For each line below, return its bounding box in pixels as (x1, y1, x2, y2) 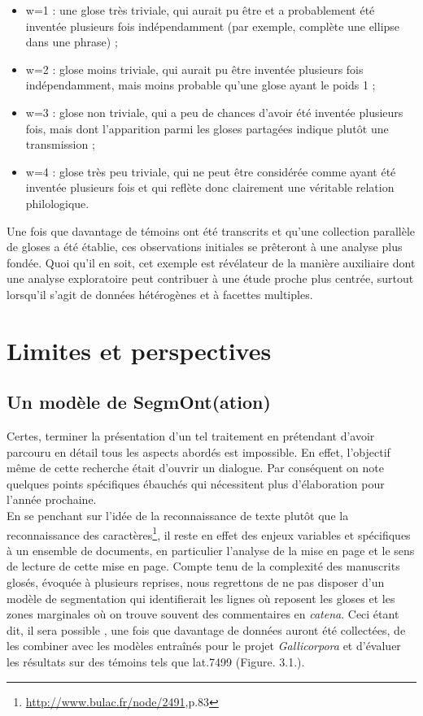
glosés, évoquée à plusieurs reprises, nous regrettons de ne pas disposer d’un (7, 574, 385, 591)
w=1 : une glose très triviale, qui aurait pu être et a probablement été (25, 2, 375, 18)
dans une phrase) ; (25, 33, 118, 50)
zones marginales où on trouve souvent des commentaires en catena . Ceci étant (7, 605, 399, 623)
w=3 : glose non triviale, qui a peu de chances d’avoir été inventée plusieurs (25, 103, 403, 120)
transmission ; (25, 136, 95, 153)
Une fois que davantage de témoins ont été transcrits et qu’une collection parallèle (7, 222, 416, 239)
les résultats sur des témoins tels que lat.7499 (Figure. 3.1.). (7, 653, 305, 670)
